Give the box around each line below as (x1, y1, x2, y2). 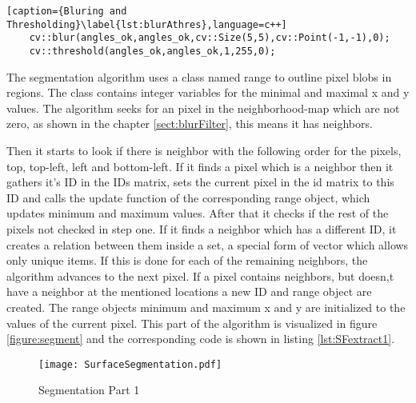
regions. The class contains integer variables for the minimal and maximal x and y (6, 84, 410, 101)
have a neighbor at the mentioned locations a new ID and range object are (6, 283, 372, 300)
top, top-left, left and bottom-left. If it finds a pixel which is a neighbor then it (6, 158, 394, 174)
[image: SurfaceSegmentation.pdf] (38, 358, 222, 370)
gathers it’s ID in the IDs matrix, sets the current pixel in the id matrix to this (6, 174, 394, 190)
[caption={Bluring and (6, 6, 127, 17)
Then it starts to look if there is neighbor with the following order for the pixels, (6, 142, 402, 158)
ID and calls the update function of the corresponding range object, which (6, 189, 370, 205)
